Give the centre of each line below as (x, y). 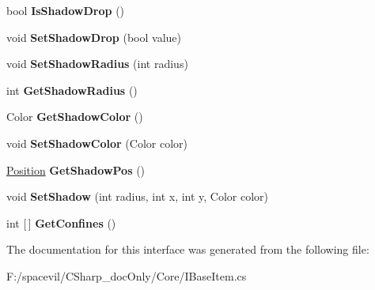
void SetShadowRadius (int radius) (97, 64)
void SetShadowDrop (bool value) (94, 37)
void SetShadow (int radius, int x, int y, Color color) (138, 196)
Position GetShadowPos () (76, 169)
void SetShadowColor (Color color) (97, 143)
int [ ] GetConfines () (61, 222)
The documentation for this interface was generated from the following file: (188, 249)
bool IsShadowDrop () (66, 10)
